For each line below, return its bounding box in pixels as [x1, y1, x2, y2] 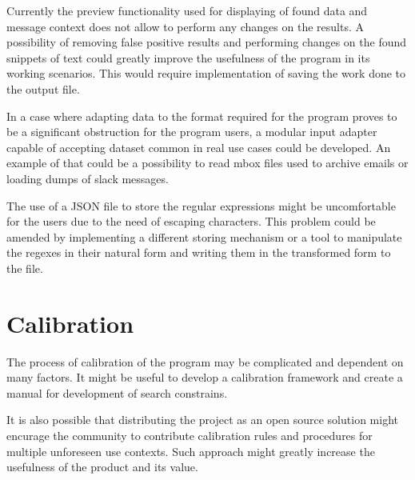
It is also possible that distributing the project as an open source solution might [6, 411, 398, 428]
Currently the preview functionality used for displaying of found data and [6, 2, 368, 18]
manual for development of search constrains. [6, 384, 228, 401]
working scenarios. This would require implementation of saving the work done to [6, 65, 406, 82]
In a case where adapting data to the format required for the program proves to [6, 107, 397, 124]
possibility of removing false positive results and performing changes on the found [6, 34, 407, 50]
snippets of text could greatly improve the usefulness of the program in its [6, 49, 370, 66]
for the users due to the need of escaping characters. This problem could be [6, 213, 376, 230]
